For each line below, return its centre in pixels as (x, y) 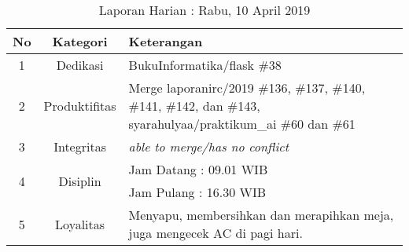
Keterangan (166, 41)
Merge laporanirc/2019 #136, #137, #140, (247, 88)
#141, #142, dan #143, (194, 106)
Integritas (80, 146)
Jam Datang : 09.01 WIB (198, 169)
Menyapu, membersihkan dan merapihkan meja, (261, 215)
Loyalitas (80, 224)
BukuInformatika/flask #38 (205, 65)
